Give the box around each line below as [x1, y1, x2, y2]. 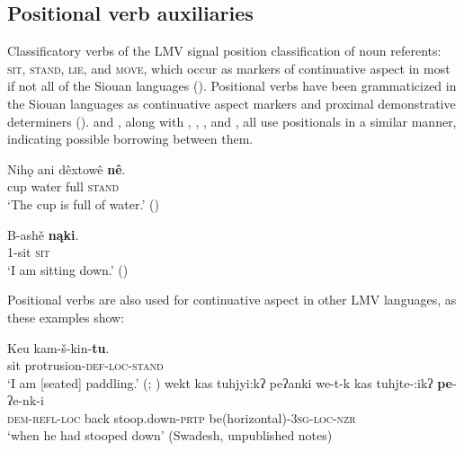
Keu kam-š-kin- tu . [7, 338, 110, 357]
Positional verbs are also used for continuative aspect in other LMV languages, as [7, 290, 457, 309]
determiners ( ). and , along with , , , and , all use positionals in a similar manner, [7, 111, 457, 130]
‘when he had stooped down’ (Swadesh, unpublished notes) [7, 426, 333, 445]
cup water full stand [7, 177, 120, 196]
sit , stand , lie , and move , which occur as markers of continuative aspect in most [7, 58, 451, 77]
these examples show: [7, 307, 125, 326]
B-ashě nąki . [7, 225, 79, 243]
